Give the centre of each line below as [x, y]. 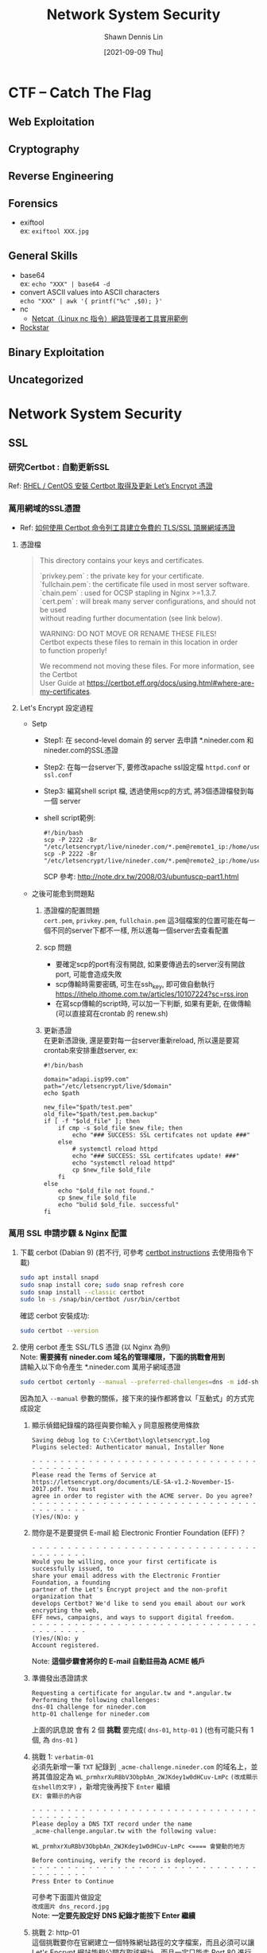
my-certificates [64, 691]
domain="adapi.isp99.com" [86, 1080]
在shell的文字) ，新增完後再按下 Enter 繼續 [101, 1787]
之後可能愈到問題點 [63, 893]
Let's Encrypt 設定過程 [56, 707]
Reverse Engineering [61, 176]
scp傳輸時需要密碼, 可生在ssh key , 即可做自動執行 [135, 985]
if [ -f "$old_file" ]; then [92, 1121]
